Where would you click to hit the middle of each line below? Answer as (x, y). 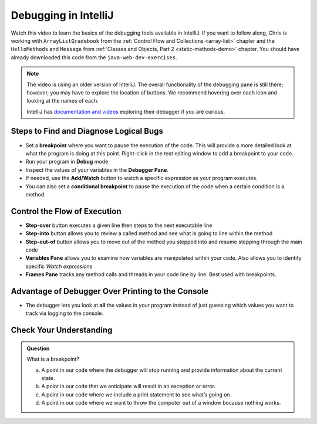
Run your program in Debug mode (67, 162)
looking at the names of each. (63, 101)
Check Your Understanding (62, 330)
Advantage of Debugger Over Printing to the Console (109, 291)
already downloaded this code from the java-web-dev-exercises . (94, 57)
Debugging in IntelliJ (62, 15)
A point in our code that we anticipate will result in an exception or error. (129, 386)
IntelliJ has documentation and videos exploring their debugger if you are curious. (126, 111)
